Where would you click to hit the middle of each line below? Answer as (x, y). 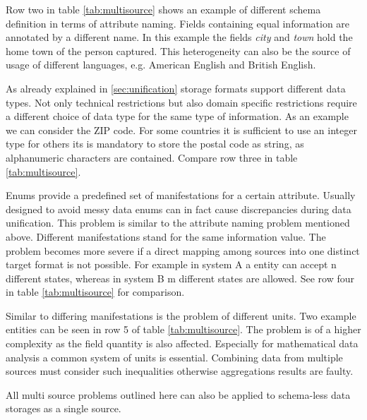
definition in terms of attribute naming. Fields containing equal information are (178, 23)
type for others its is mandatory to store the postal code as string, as (155, 144)
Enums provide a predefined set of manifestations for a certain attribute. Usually (181, 195)
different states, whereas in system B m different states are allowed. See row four (180, 278)
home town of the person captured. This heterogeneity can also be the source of (178, 50)
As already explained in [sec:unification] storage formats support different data (176, 88)
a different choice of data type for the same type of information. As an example (177, 116)
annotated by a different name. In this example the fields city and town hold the (179, 37)
